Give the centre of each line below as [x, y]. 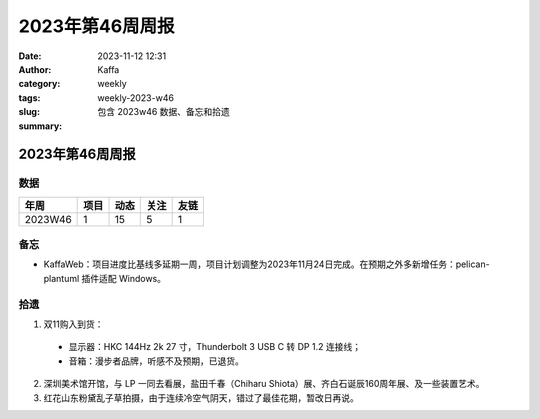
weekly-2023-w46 [136, 97]
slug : [29, 112]
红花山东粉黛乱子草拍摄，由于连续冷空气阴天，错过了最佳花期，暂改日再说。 [201, 397]
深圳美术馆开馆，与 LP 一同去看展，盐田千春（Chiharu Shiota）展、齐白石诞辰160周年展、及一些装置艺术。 [264, 384]
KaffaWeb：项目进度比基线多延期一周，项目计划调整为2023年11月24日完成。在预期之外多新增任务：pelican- [266, 264]
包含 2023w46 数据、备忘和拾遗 [163, 112]
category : [39, 84]
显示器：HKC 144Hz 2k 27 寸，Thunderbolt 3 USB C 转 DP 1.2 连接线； [215, 347]
